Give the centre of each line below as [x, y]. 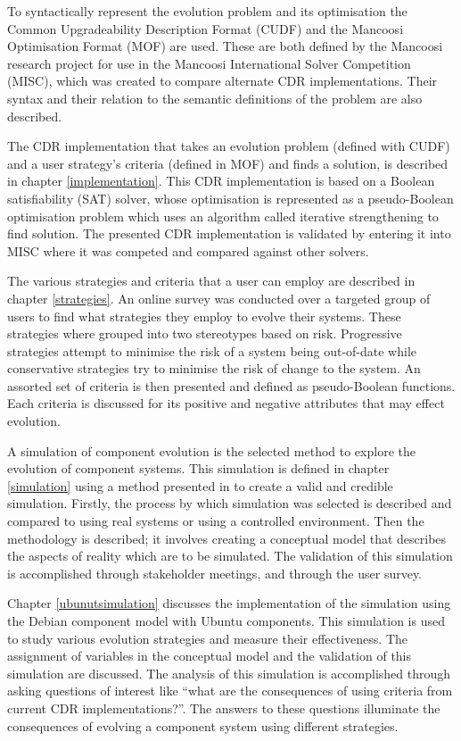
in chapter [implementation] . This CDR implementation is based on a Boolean [221, 181]
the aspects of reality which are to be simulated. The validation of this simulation [230, 556]
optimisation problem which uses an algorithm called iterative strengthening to [223, 216]
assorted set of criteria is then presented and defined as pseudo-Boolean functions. [231, 385]
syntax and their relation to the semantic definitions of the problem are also [215, 98]
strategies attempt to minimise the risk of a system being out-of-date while [212, 350]
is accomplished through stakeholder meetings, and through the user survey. [215, 573]
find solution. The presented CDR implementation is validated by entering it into [229, 233]
